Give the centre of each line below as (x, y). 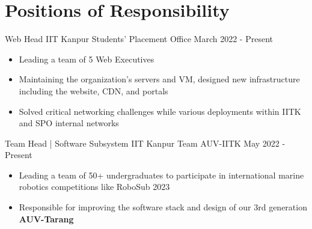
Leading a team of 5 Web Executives (87, 59)
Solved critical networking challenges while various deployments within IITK (160, 111)
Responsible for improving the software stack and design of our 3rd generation (163, 207)
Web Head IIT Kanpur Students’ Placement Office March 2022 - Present (139, 39)
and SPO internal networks (69, 123)
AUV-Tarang (46, 218)
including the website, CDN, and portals (93, 90)
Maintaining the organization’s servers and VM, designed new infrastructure (159, 79)
